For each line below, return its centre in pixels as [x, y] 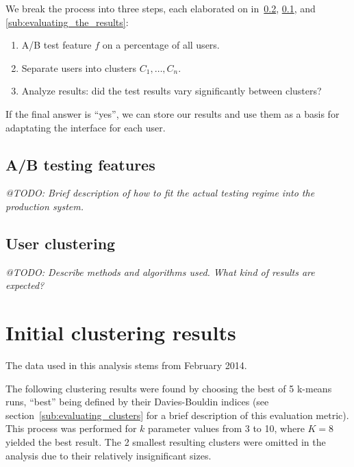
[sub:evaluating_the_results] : [67, 22]
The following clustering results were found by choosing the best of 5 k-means [169, 388]
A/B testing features [80, 164]
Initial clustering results [121, 332]
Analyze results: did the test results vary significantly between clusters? [172, 91]
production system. [45, 206]
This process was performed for [71, 428]
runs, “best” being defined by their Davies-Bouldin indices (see [137, 402]
